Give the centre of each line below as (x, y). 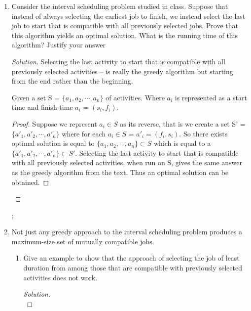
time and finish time (42, 107)
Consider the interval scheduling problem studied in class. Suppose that (120, 6)
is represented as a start (211, 97)
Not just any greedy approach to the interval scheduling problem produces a (127, 232)
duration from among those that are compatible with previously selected (133, 268)
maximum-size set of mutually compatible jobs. (83, 241)
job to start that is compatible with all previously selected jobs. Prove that (125, 25)
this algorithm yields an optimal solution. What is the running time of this (125, 35)
